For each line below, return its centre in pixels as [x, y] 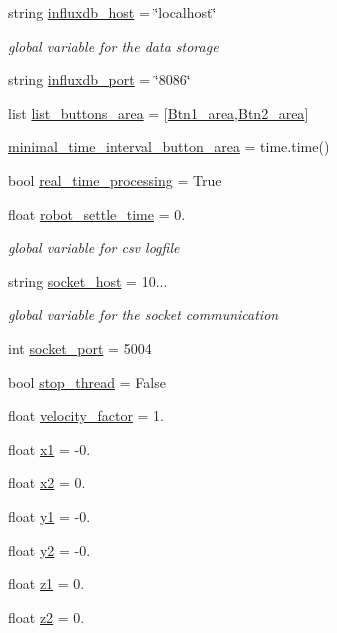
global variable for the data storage [113, 45]
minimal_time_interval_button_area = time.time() [169, 146]
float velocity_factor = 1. [86, 415]
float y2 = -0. [49, 549]
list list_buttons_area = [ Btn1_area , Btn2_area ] [158, 112]
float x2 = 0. [47, 482]
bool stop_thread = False [87, 381]
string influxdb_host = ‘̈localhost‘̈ [112, 12]
